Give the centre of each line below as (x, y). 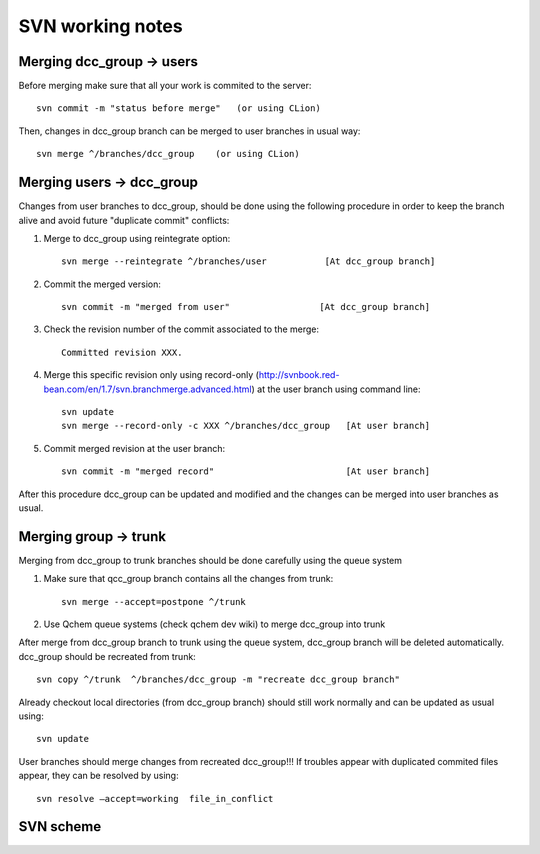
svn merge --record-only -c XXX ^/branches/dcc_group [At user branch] (246, 426)
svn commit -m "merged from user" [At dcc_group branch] (246, 307)
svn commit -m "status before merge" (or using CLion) (179, 108)
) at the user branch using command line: (336, 389)
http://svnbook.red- (299, 375)
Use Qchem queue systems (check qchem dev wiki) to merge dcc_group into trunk (214, 624)
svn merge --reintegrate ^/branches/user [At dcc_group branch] (248, 261)
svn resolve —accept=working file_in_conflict (155, 798)
